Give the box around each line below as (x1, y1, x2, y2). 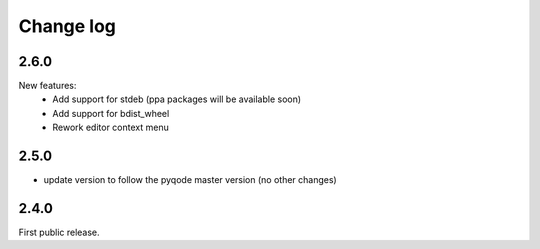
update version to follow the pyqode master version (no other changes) (43, 174, 337, 186)
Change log (18, 15, 117, 37)
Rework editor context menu (52, 121, 169, 134)
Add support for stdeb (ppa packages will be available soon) (52, 93, 302, 105)
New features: (18, 80, 77, 92)
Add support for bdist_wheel (52, 107, 170, 119)
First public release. (18, 226, 100, 239)
